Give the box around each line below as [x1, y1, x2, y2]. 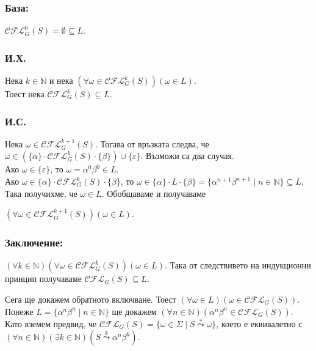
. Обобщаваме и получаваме [101, 187, 206, 199]
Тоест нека [5, 87, 45, 100]
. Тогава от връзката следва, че [95, 137, 209, 150]
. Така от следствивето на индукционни [164, 259, 311, 272]
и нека [49, 74, 73, 87]
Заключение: [5, 235, 63, 250]
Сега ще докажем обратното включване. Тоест [5, 293, 176, 306]
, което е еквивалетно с [216, 317, 303, 330]
